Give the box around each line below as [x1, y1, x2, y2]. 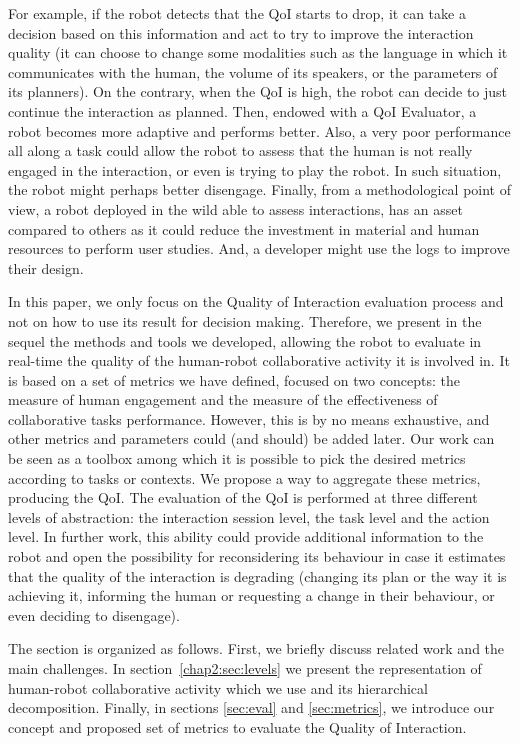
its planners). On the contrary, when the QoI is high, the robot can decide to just [8, 81, 508, 102]
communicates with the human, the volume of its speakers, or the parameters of [8, 61, 498, 82]
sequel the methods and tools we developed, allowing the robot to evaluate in [8, 330, 482, 351]
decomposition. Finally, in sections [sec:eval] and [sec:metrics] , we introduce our [8, 697, 495, 718]
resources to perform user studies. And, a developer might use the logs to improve [8, 238, 510, 259]
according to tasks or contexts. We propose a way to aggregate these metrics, [8, 467, 481, 488]
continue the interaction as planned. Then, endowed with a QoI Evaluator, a [8, 100, 477, 121]
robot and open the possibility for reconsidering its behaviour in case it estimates [8, 546, 506, 567]
